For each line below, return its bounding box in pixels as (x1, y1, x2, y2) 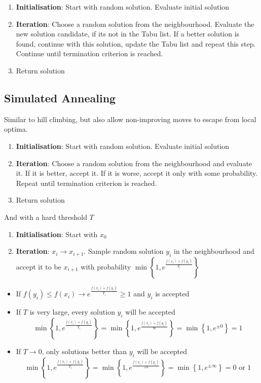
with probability (81, 261, 131, 272)
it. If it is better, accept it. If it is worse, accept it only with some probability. (16, 168, 258, 178)
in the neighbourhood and (173, 246, 254, 256)
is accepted (155, 288, 190, 299)
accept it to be (16, 261, 61, 272)
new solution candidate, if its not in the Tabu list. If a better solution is (16, 28, 240, 39)
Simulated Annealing (4, 90, 116, 105)
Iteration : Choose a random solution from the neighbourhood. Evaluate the (16, 18, 254, 29)
